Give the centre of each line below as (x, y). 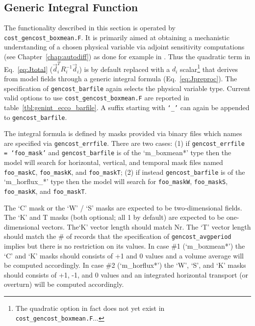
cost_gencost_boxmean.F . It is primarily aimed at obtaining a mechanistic (117, 37)
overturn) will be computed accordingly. (64, 284)
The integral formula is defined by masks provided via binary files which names (123, 133)
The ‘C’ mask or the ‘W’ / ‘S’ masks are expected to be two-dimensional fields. (123, 207)
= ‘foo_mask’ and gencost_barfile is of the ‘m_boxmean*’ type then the (118, 152)
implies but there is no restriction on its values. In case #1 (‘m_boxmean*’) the (125, 246)
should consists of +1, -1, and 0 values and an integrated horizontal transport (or (126, 274)
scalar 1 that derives (209, 68)
